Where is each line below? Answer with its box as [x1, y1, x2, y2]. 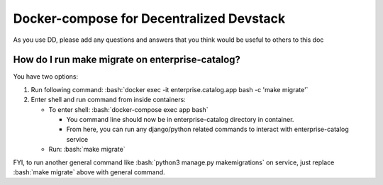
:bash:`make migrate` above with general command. [13, 167, 166, 176]
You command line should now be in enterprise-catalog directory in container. [66, 116, 294, 124]
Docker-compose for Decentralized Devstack [13, 11, 286, 26]
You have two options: [13, 72, 79, 81]
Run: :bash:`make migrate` [48, 145, 126, 154]
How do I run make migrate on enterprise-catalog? [13, 54, 241, 66]
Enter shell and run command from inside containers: [30, 96, 186, 104]
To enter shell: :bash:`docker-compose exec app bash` [48, 105, 209, 113]
